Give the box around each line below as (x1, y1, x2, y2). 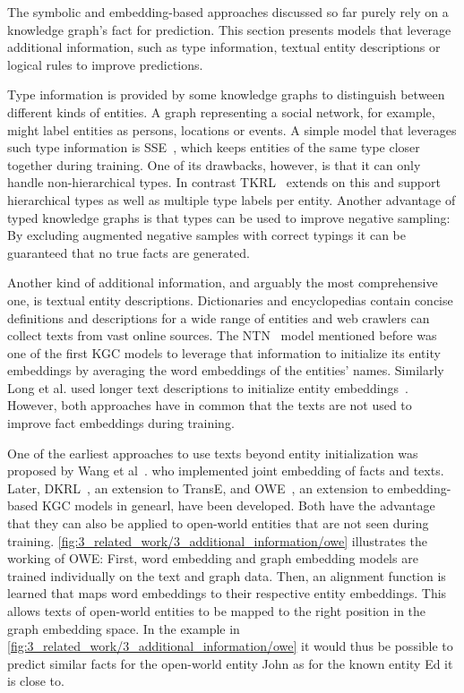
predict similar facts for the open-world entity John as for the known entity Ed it (7, 654, 453, 672)
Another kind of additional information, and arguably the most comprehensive (7, 273, 438, 292)
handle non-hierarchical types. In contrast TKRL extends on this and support (7, 173, 441, 192)
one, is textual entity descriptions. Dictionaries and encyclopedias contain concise (7, 290, 453, 309)
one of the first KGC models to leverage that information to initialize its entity (7, 343, 441, 362)
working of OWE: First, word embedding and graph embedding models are (7, 549, 418, 568)
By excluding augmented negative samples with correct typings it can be (7, 226, 406, 244)
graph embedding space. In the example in (7, 619, 240, 637)
